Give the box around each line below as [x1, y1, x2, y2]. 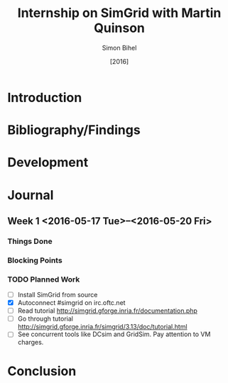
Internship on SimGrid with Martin [17, 5, 222, 21]
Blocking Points [7, 255, 63, 265]
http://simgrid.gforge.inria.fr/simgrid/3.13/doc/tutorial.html [17, 323, 188, 331]
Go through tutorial [17, 314, 73, 323]
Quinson [93, 20, 146, 36]
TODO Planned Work [7, 274, 80, 284]
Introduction [7, 89, 82, 106]
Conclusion [7, 363, 77, 379]
